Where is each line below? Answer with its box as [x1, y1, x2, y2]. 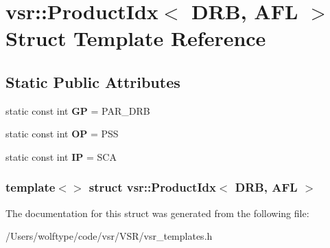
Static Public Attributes [5, 71, 180, 92]
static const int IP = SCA [5, 149, 117, 164]
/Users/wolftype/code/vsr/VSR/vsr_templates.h [5, 229, 213, 243]
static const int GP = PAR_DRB [5, 103, 150, 117]
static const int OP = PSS [5, 126, 119, 141]
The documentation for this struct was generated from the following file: [5, 205, 309, 220]
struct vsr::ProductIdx [89, 179, 216, 196]
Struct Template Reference [5, 24, 266, 52]
